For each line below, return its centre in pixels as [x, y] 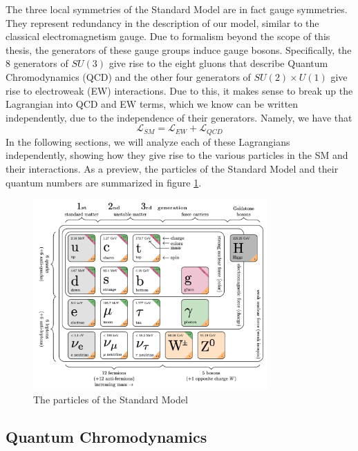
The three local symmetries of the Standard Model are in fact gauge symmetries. [177, 9]
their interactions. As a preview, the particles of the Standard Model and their [172, 168]
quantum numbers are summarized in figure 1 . [104, 182]
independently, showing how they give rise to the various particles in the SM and [177, 155]
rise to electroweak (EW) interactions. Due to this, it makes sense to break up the [179, 90]
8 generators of [37, 63]
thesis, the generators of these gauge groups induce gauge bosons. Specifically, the [179, 49]
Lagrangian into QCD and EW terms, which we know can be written [152, 104]
